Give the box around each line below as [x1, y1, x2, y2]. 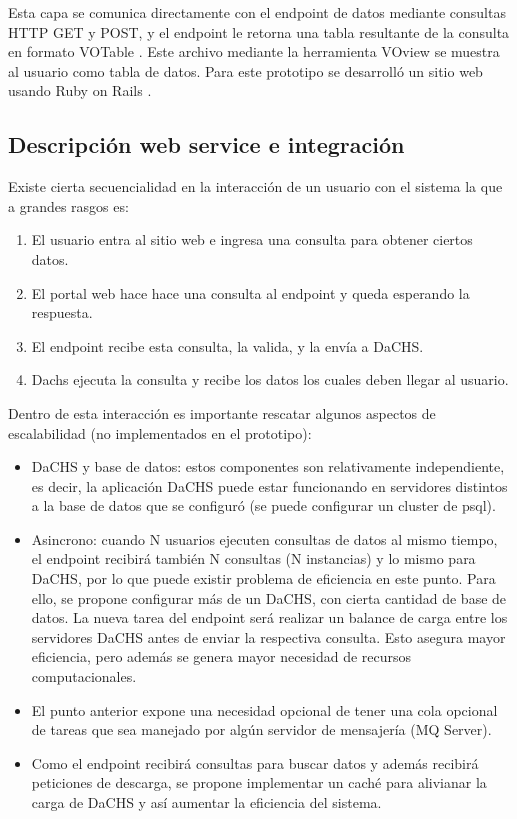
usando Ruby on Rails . [8, 80, 152, 101]
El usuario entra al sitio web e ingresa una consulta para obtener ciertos [31, 229, 473, 250]
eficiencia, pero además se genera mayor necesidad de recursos [31, 646, 412, 667]
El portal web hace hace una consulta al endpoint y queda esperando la [31, 282, 470, 303]
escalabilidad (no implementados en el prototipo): [8, 422, 312, 443]
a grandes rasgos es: [8, 195, 129, 216]
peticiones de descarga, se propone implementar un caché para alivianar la [31, 772, 487, 793]
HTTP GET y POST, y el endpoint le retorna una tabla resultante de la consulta [8, 21, 510, 42]
